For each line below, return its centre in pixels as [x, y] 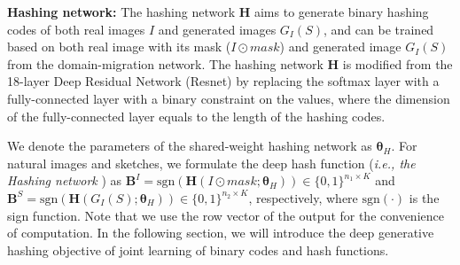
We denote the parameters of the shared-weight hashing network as [190, 146]
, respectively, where [303, 197]
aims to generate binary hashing [341, 12]
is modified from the [398, 63]
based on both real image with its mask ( [119, 47]
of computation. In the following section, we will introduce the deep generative [221, 233]
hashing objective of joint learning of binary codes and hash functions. [198, 249]
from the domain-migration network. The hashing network [165, 63]
